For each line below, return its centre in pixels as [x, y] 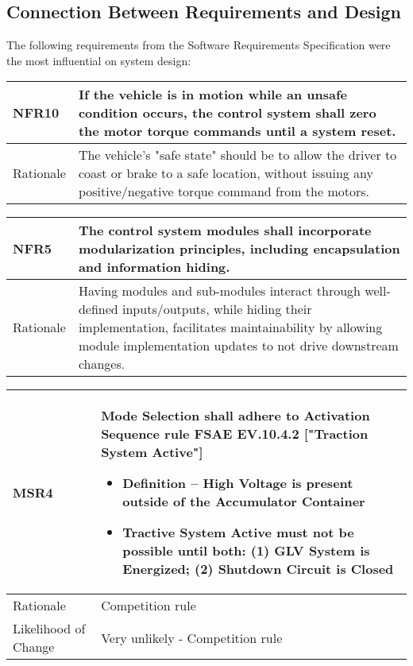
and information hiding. [154, 267]
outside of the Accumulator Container [244, 501]
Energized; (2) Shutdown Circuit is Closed [258, 569]
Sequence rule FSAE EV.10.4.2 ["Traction [235, 434]
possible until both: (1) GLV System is [246, 551]
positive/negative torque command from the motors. [224, 192]
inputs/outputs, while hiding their [217, 309]
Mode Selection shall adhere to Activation [235, 416]
